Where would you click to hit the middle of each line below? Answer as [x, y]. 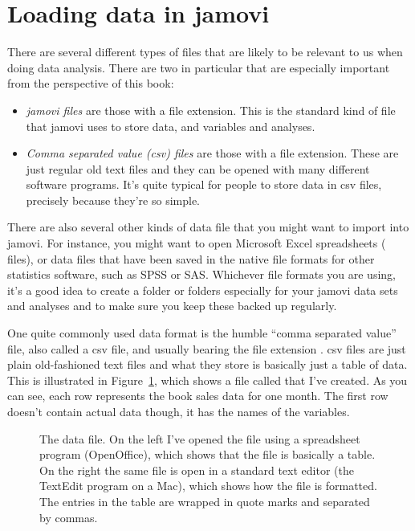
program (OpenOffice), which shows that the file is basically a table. [207, 454]
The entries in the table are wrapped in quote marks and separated [205, 501]
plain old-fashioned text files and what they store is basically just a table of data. [207, 364]
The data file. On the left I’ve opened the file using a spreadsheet [200, 438]
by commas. [69, 517]
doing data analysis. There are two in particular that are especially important [199, 67]
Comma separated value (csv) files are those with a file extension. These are [212, 153]
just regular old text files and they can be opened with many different [198, 168]
